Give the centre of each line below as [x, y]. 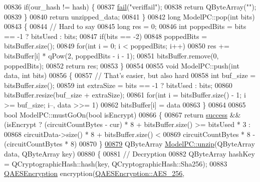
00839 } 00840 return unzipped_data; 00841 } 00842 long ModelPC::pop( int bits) [129, 16]
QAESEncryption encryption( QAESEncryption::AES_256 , [94, 173]
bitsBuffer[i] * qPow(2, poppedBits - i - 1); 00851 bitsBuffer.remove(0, [111, 55]
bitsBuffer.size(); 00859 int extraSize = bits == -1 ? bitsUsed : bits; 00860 [118, 85]
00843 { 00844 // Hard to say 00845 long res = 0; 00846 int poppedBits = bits [125, 26]
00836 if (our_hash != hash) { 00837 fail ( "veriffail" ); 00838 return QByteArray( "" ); [130, 6]
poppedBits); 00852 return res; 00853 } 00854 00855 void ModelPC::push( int [122, 65]
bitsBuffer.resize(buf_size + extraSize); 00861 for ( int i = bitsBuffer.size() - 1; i [125, 95]
